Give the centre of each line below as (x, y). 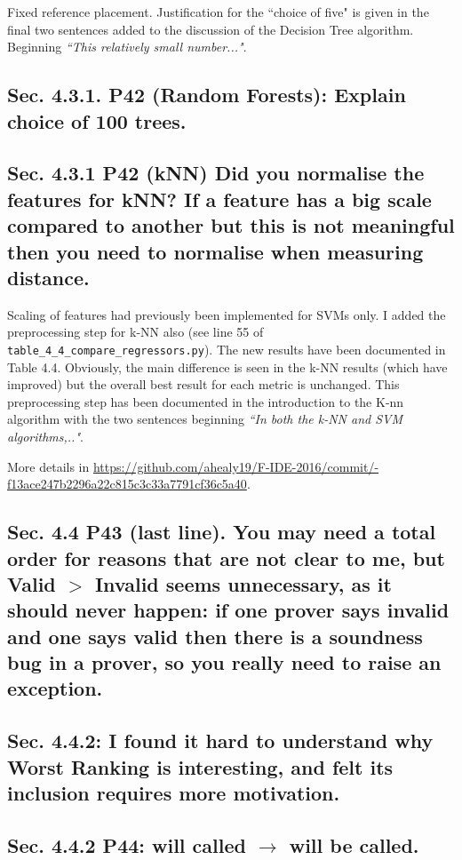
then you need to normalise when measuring (215, 251)
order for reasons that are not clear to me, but (226, 557)
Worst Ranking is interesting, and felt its (200, 766)
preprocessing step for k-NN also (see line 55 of (135, 332)
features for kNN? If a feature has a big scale (219, 199)
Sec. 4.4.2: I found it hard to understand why (220, 741)
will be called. (354, 844)
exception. (55, 688)
